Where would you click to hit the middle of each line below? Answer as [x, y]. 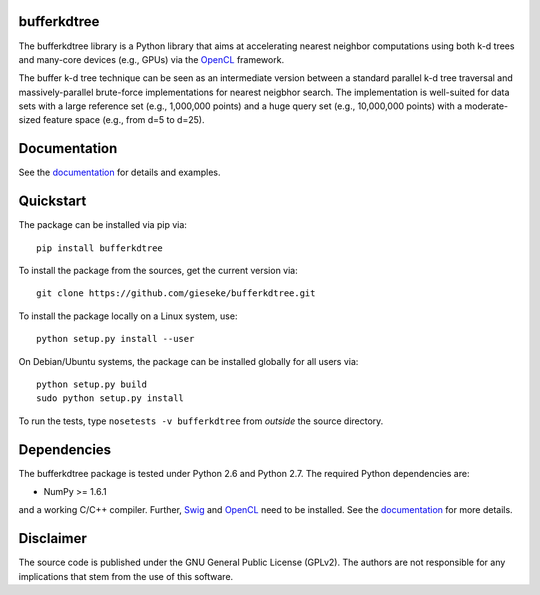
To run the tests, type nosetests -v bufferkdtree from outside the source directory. [201, 421]
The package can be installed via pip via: [102, 225]
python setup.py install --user [115, 339]
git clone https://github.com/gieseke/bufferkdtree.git [176, 293]
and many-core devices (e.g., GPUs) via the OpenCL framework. [151, 59]
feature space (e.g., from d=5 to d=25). [123, 120]
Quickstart [52, 201]
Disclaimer [52, 538]
